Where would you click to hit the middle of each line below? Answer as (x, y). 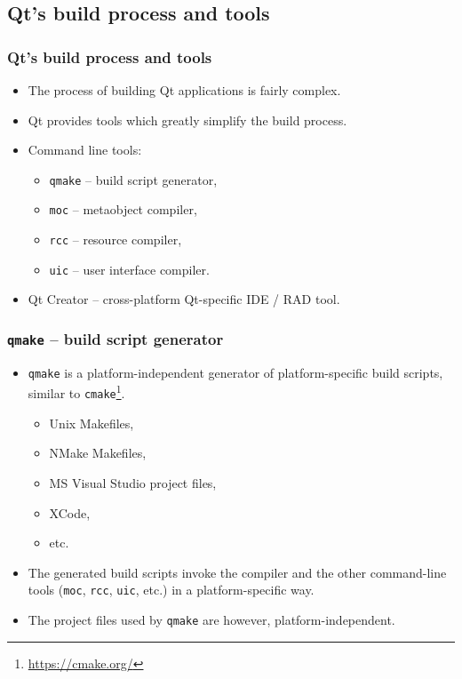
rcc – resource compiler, (115, 240)
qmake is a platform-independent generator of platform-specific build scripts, (235, 372)
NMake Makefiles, (98, 453)
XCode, (70, 512)
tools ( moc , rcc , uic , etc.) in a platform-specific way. (171, 590)
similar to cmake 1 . (76, 392)
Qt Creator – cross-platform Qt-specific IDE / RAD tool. (184, 299)
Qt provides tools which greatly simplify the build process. (187, 120)
